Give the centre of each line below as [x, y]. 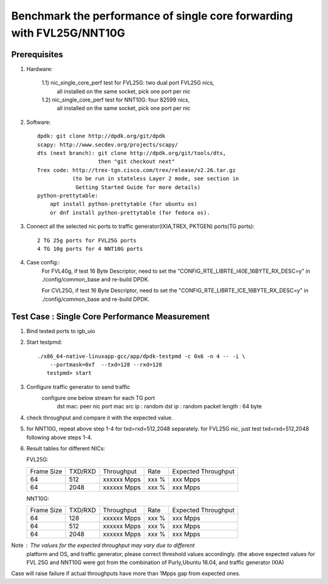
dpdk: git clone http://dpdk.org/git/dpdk [101, 136]
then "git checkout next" [137, 162]
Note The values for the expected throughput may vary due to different [103, 545]
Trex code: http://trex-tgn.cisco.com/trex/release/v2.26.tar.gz [137, 170]
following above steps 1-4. [59, 437]
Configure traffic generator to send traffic [78, 386]
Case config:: [43, 263]
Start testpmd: [44, 342]
